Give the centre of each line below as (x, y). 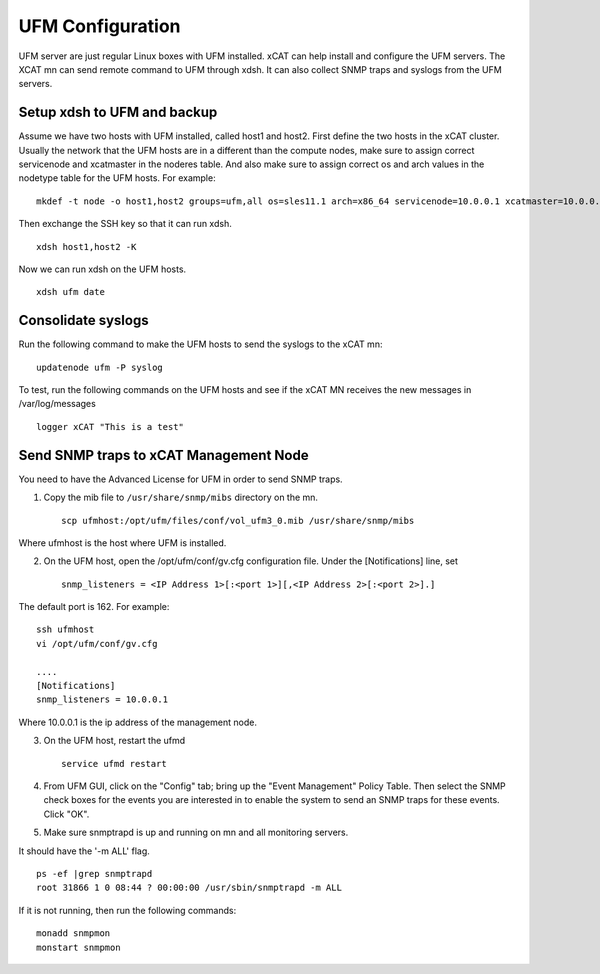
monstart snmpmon (78, 947)
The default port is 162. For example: (94, 607)
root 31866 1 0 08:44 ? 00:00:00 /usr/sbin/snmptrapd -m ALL (189, 888)
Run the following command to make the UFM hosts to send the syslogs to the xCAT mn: (200, 344)
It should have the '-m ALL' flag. (84, 851)
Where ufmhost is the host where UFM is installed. (122, 542)
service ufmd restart (114, 763)
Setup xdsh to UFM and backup (118, 112)
